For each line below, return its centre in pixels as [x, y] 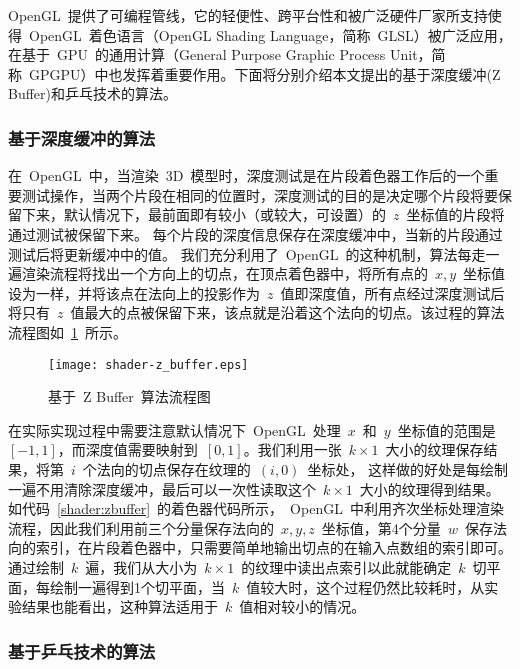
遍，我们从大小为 [141, 566]
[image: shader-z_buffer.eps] [148, 364]
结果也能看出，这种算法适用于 [119, 606]
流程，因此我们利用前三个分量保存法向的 [141, 527]
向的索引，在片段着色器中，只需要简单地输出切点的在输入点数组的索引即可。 [260, 547]
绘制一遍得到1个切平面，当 [137, 586]
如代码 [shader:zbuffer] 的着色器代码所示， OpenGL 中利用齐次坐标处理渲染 [256, 508]
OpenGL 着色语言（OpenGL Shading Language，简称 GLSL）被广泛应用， [270, 34]
